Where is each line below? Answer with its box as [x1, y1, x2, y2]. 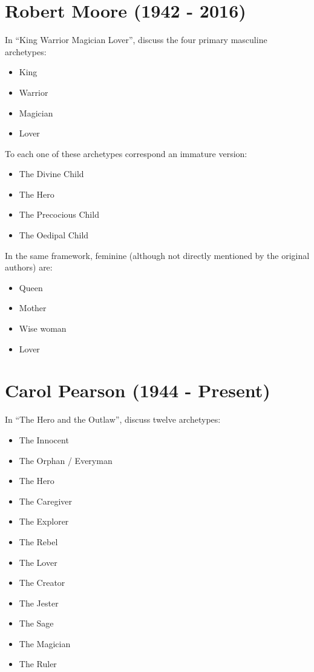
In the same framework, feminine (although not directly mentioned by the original [5, 249, 310, 261]
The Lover [19, 556, 57, 568]
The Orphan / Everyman [19, 454, 113, 466]
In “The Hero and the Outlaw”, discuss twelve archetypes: [5, 413, 221, 426]
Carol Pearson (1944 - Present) [5, 378, 270, 403]
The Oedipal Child [19, 229, 89, 241]
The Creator [19, 576, 65, 589]
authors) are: [5, 261, 53, 274]
